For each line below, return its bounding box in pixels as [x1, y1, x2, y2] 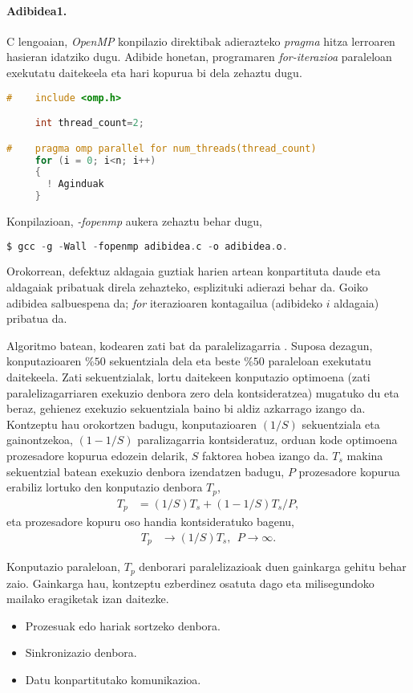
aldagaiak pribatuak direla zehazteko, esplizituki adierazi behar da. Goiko [6, 279, 368, 296]
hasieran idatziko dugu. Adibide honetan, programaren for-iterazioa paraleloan [6, 48, 392, 65]
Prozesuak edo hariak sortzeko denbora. [25, 617, 221, 634]
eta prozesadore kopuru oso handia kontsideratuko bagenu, [6, 513, 294, 530]
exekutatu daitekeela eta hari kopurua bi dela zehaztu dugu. [6, 63, 302, 80]
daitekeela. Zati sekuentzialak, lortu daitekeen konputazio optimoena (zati [6, 369, 370, 385]
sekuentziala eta [302, 415, 380, 432]
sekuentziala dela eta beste [109, 353, 241, 369]
